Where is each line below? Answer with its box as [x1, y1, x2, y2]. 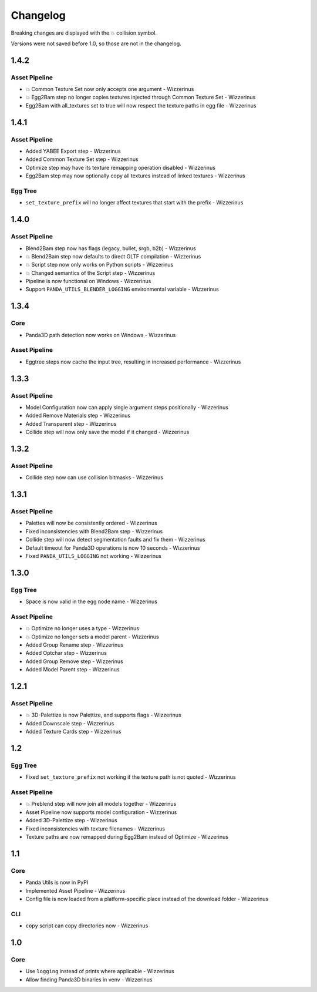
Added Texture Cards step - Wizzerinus [25, 728, 122, 735]
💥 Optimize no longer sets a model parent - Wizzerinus [25, 633, 159, 640]
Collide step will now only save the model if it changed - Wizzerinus [25, 429, 190, 436]
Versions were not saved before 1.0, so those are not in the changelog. [11, 40, 181, 47]
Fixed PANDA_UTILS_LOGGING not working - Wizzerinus [25, 552, 161, 559]
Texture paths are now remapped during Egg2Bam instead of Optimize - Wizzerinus [25, 833, 229, 840]
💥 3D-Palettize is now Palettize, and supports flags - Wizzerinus [25, 711, 181, 719]
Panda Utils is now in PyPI [25, 879, 89, 886]
